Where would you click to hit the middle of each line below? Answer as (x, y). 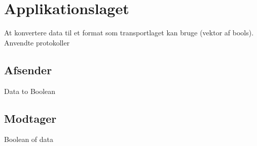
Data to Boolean (30, 91)
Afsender (28, 69)
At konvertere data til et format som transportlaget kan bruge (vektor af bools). (129, 33)
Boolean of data (29, 139)
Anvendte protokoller (37, 42)
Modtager (30, 118)
